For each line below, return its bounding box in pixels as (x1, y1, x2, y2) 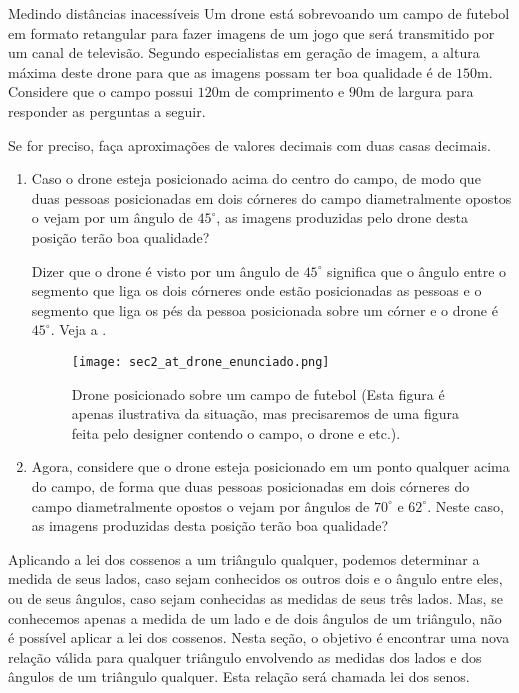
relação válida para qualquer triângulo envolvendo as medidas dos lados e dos (8, 646, 482, 667)
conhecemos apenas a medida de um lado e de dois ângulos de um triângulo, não (8, 607, 502, 628)
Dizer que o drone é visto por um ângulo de (31, 260, 299, 281)
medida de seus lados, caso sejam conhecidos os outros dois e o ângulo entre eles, (8, 568, 503, 589)
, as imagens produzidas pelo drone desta (216, 207, 468, 228)
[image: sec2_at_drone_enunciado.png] (71, 354, 330, 369)
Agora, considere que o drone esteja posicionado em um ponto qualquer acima (31, 456, 510, 477)
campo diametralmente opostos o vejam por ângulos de (31, 495, 370, 516)
